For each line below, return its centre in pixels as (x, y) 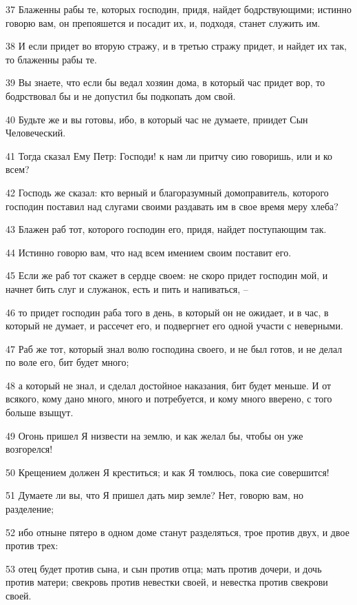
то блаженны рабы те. (51, 59)
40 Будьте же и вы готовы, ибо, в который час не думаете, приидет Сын (157, 119)
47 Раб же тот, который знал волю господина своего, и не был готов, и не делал (174, 348)
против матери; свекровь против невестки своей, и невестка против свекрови (167, 582)
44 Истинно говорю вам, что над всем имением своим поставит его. (149, 252)
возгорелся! (29, 449)
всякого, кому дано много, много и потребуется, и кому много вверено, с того (169, 399)
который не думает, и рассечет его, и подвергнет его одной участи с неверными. (174, 326)
